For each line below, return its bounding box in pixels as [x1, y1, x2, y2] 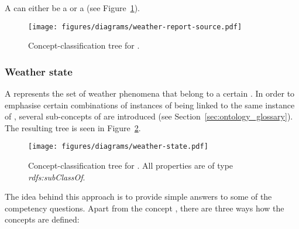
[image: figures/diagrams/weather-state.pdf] [28, 142, 208, 151]
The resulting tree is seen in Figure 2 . [5, 121, 141, 134]
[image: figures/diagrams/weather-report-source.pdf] [28, 22, 242, 31]
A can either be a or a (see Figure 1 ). [5, 2, 140, 13]
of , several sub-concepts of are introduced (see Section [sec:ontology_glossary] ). [5, 110, 293, 122]
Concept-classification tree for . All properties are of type [28, 159, 233, 172]
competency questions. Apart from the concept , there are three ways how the [5, 201, 284, 214]
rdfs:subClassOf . [28, 170, 85, 183]
